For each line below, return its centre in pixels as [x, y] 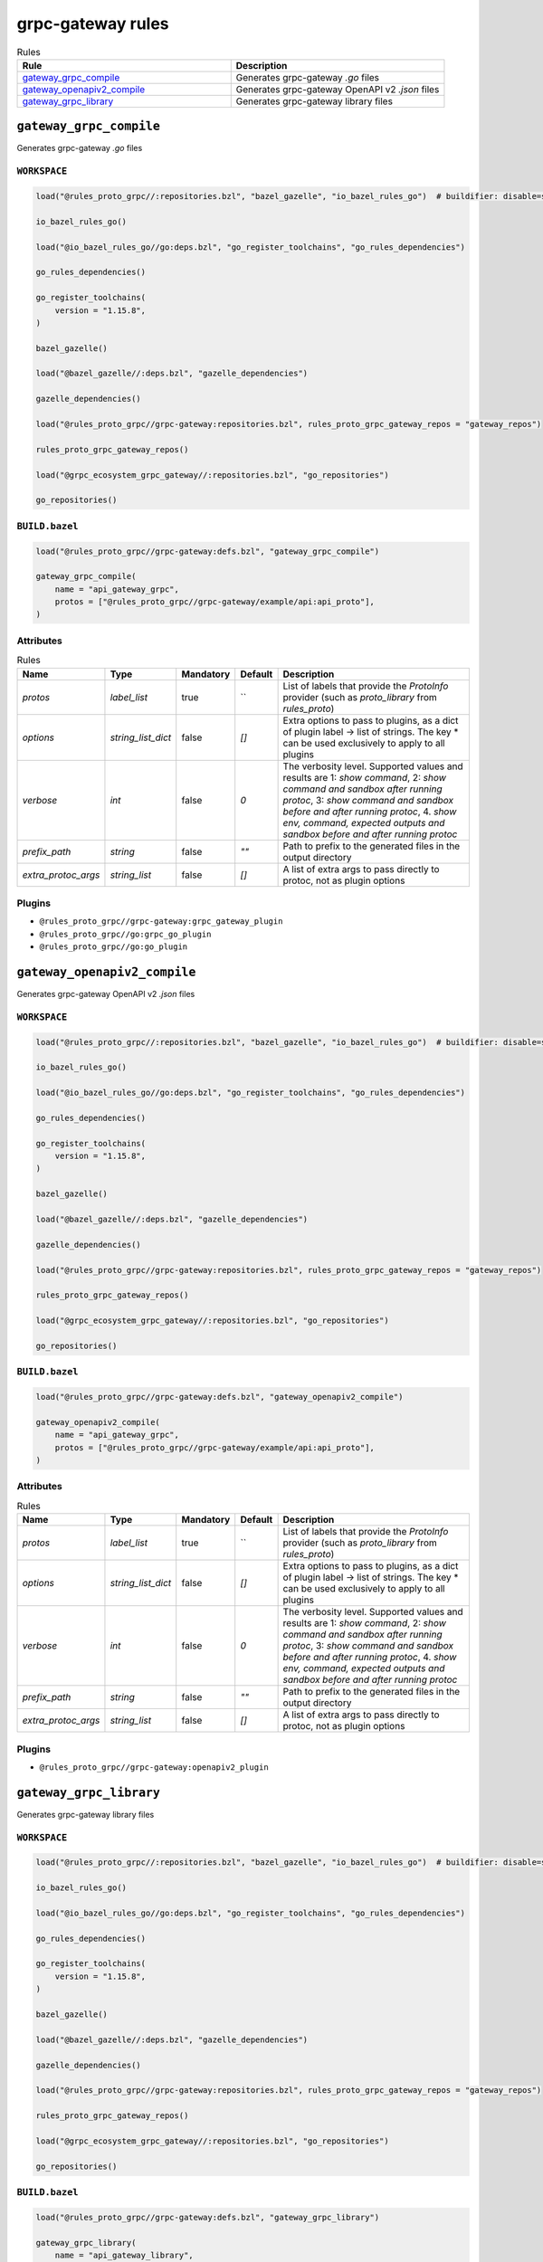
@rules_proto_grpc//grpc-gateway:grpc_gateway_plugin [161, 922]
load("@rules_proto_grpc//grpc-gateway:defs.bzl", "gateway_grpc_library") [208, 2217]
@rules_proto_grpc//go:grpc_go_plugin [125, 934]
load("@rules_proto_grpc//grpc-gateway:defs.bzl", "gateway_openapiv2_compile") [219, 1397]
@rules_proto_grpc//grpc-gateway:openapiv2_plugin [154, 1767]
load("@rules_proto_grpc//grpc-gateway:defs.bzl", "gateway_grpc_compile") [208, 551]
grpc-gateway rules [93, 24]
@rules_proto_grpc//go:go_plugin [114, 947]
